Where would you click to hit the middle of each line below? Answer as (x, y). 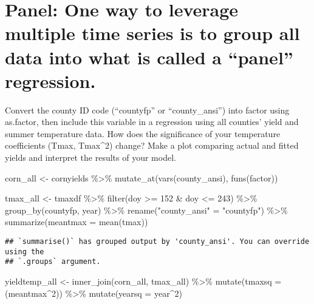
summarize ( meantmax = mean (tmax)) (77, 222)
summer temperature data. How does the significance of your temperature (143, 133)
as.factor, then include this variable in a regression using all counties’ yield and (152, 122)
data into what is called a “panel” (149, 57)
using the (25, 252)
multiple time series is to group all (152, 33)
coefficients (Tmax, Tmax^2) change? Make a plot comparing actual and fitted (152, 145)
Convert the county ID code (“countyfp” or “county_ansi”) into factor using (147, 110)
